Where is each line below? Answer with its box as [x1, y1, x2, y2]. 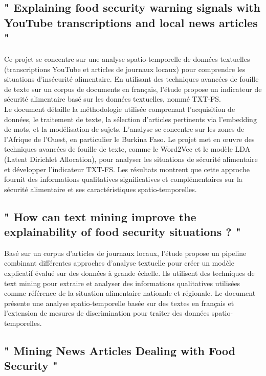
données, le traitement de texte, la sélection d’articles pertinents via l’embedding [4, 113, 257, 124]
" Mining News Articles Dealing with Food [4, 343, 236, 359]
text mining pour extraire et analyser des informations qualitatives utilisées [4, 277, 240, 288]
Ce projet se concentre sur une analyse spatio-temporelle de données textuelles [4, 53, 250, 64]
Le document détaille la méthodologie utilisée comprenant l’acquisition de [4, 103, 235, 114]
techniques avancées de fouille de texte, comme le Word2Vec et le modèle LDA [4, 144, 251, 154]
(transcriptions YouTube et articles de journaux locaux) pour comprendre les [4, 63, 246, 74]
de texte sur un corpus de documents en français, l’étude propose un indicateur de [4, 83, 262, 94]
